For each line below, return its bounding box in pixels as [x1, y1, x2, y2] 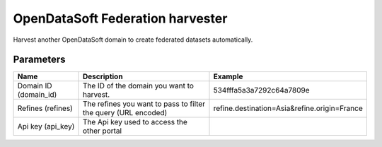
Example [213, 71, 243, 81]
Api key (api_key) [17, 122, 75, 131]
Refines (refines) [17, 103, 74, 113]
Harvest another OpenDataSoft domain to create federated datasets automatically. [13, 35, 253, 44]
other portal [82, 126, 122, 136]
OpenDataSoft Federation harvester [13, 11, 228, 26]
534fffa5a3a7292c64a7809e [213, 86, 310, 95]
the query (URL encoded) [82, 108, 168, 118]
